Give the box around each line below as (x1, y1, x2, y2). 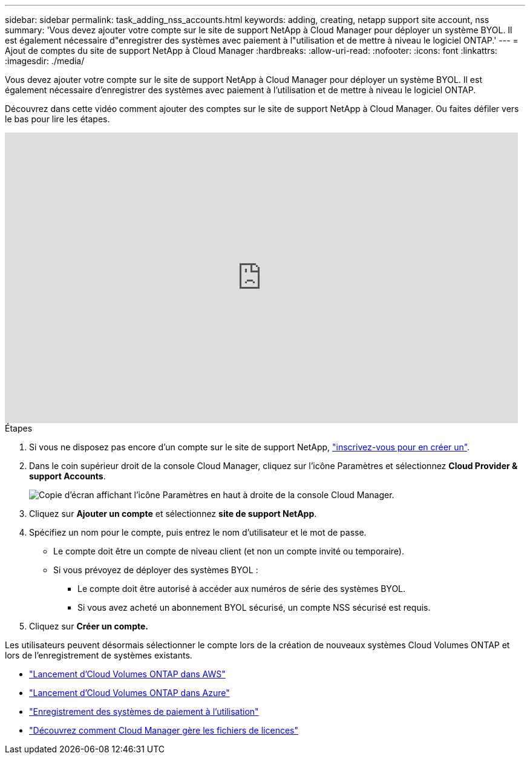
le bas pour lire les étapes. (5, 114, 110, 124)
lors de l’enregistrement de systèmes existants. (5, 650, 192, 660)
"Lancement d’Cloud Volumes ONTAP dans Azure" (29, 688, 230, 698)
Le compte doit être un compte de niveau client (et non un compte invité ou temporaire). (53, 546, 405, 556)
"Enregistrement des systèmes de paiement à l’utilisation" (29, 706, 259, 717)
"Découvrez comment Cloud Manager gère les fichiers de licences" (29, 725, 298, 735)
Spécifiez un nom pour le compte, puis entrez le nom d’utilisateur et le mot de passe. (29, 527, 367, 537)
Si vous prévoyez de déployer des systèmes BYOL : (53, 565, 258, 575)
